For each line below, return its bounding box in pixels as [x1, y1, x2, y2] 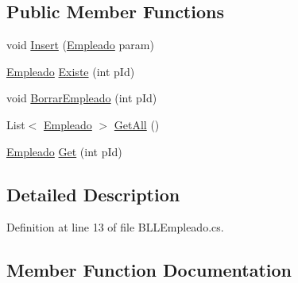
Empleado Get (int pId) [6, 143, 122, 159]
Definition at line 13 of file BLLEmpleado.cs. [6, 219, 224, 235]
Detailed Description [6, 182, 180, 206]
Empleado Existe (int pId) [6, 63, 135, 79]
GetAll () [114, 116, 160, 132]
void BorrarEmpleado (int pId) [6, 90, 157, 106]
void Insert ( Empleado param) [6, 36, 154, 53]
